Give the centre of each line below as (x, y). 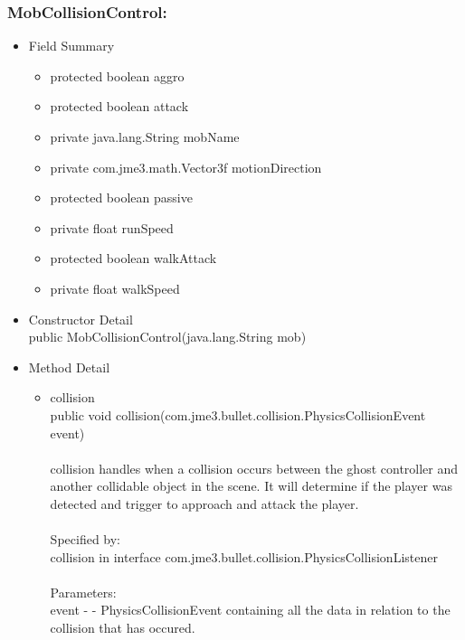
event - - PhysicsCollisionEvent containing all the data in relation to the (250, 610)
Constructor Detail (81, 319)
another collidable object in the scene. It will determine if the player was (251, 486)
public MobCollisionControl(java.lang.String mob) (167, 337)
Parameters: (83, 592)
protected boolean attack (119, 106)
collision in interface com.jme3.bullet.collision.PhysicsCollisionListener (244, 556)
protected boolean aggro (117, 75)
